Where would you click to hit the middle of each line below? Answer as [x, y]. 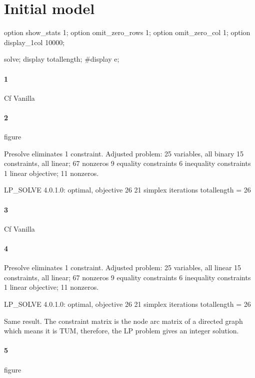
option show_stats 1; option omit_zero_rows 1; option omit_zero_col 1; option [127, 32]
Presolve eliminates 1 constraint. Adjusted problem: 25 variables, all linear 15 [123, 267]
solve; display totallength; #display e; [62, 59]
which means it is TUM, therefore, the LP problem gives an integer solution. [121, 331]
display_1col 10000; [34, 42]
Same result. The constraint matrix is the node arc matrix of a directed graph [123, 321]
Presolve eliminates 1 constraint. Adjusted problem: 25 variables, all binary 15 [124, 153]
